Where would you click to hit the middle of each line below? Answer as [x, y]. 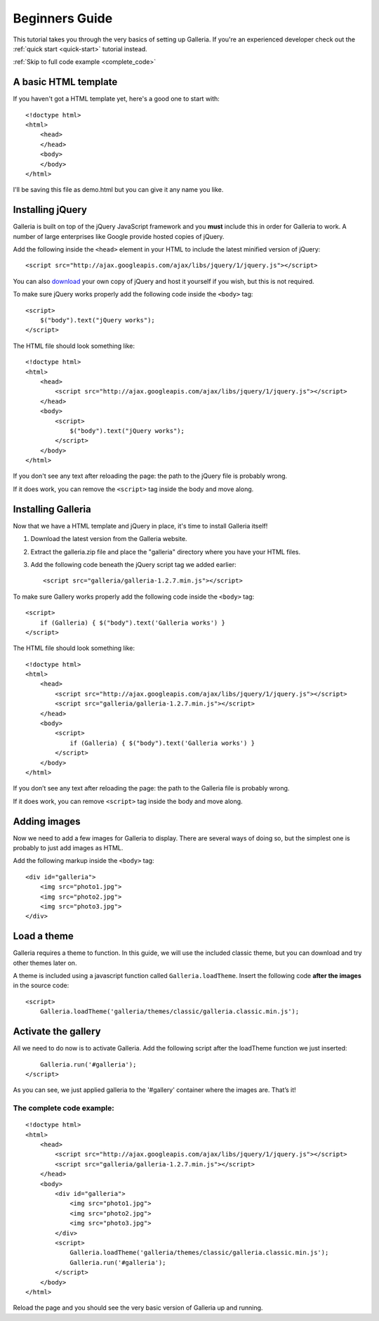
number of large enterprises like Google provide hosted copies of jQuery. [119, 236]
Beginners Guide [63, 18]
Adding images [47, 821]
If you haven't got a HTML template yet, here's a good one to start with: [117, 99]
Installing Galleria [52, 509]
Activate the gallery [57, 1032]
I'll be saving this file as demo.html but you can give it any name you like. [118, 190]
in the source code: [41, 985]
